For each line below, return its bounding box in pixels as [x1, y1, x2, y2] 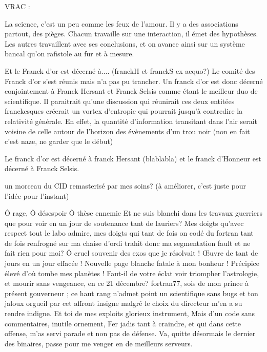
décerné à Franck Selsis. [5, 163, 79, 174]
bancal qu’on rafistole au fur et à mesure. [5, 48, 134, 59]
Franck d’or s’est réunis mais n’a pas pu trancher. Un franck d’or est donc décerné [5, 75, 263, 86]
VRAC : [5, 1, 30, 11]
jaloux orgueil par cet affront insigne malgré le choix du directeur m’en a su [5, 298, 242, 308]
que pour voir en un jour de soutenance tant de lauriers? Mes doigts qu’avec [5, 217, 244, 228]
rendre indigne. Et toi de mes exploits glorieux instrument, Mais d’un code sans [5, 308, 255, 319]
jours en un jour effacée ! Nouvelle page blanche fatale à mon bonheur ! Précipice [5, 258, 260, 268]
